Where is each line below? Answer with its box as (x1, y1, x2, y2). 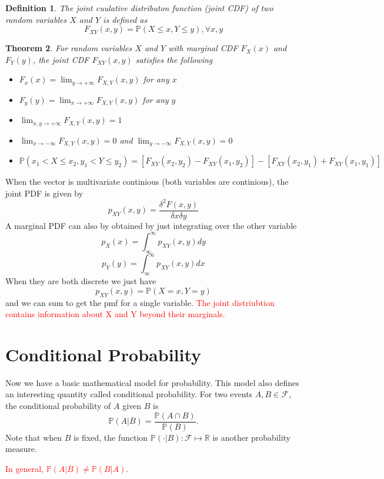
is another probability (212, 431, 290, 443)
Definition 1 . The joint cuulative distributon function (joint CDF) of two (5, 2, 273, 14)
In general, (5, 462, 44, 474)
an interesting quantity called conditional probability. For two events (5, 388, 253, 400)
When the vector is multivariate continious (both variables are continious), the (5, 175, 289, 188)
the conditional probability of (5, 400, 111, 412)
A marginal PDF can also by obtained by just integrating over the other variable (5, 219, 297, 231)
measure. (5, 443, 37, 455)
